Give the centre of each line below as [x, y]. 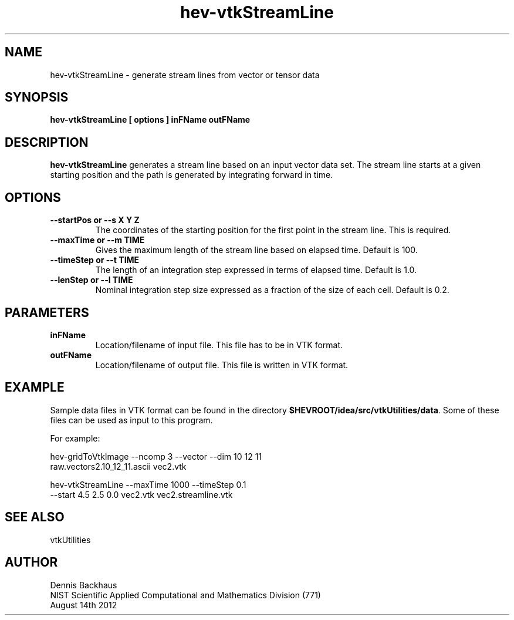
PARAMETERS [47, 312]
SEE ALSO [35, 517]
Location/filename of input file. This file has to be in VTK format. [219, 345]
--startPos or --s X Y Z [95, 220]
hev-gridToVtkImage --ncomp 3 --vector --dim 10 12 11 [156, 456]
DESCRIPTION [47, 142]
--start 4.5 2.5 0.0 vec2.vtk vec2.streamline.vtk [141, 494]
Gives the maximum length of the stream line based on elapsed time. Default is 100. [256, 250]
